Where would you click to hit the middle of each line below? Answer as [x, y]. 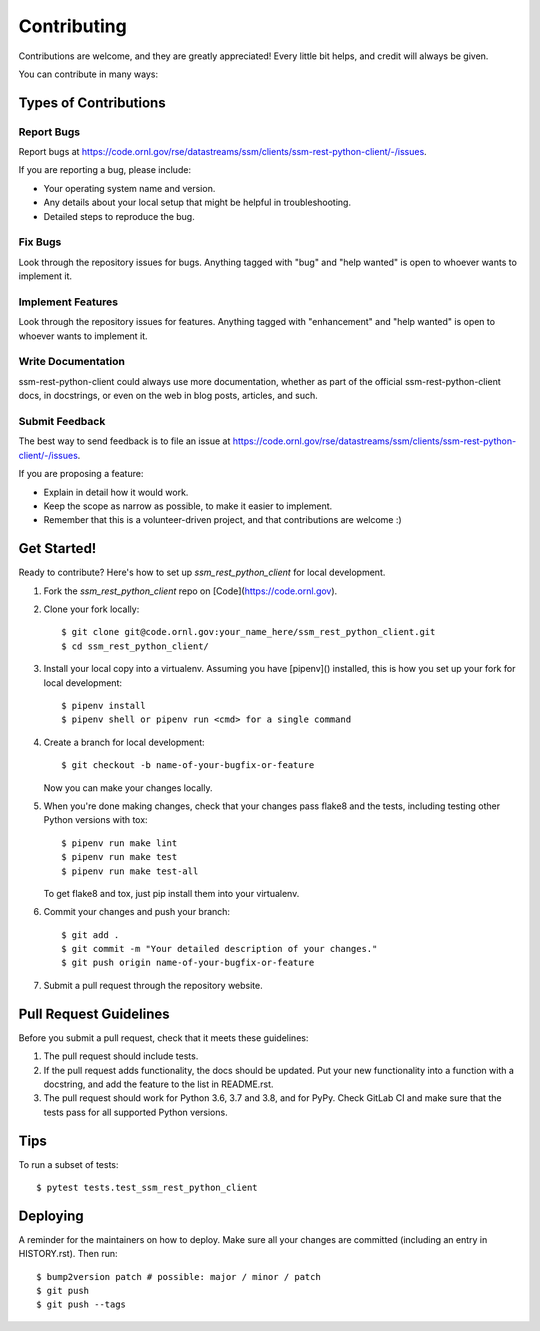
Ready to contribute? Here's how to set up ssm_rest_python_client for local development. [202, 572]
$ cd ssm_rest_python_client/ [135, 646]
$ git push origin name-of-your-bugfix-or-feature [188, 963]
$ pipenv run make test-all [130, 871]
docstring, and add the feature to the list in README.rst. [158, 1084]
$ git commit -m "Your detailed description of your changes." [219, 949]
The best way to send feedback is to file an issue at [124, 441]
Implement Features [68, 302]
